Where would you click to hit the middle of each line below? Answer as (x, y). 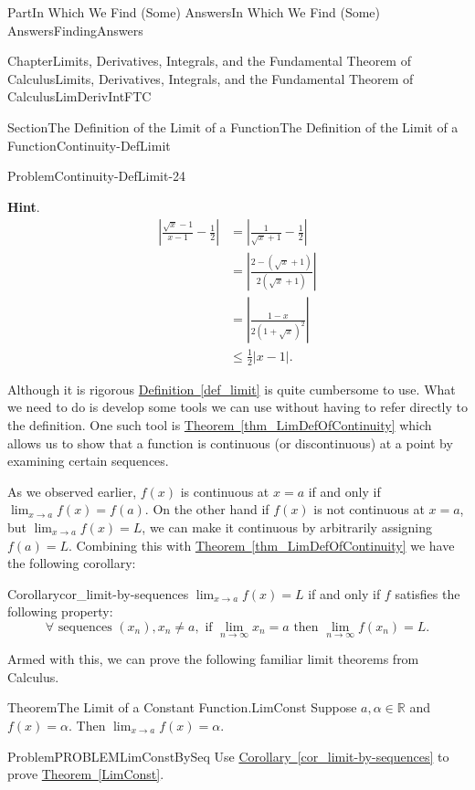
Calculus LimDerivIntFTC (79, 96)
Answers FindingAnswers (75, 30)
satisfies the (427, 593)
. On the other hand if (207, 509)
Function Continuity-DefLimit (89, 145)
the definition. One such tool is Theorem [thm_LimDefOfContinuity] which (220, 425)
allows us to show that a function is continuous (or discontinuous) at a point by (230, 442)
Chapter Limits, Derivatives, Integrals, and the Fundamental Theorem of (209, 61)
